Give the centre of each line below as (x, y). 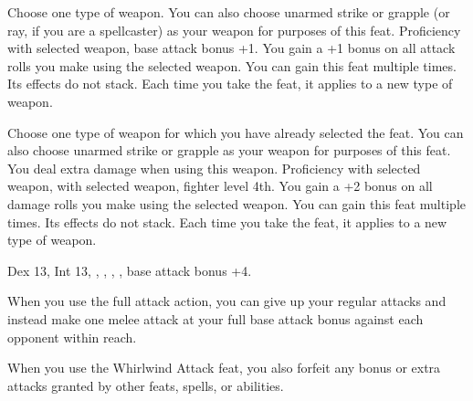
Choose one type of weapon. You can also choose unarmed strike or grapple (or (229, 12)
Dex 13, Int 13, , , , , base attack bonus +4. (130, 270)
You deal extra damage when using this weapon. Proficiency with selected (214, 168)
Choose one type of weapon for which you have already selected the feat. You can (236, 132)
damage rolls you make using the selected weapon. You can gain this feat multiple (236, 203)
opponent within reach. (72, 337)
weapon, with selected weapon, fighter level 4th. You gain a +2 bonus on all (220, 186)
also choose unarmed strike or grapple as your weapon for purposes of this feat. (229, 150)
